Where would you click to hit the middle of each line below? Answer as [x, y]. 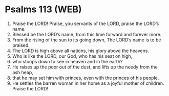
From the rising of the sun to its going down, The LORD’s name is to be [87, 40]
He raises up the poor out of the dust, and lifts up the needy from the [85, 67]
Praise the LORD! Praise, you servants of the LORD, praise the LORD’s [86, 23]
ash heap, [23, 72]
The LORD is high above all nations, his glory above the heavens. [81, 51]
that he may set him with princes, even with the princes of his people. [86, 78]
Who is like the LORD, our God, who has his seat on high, [72, 56]
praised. [21, 45]
